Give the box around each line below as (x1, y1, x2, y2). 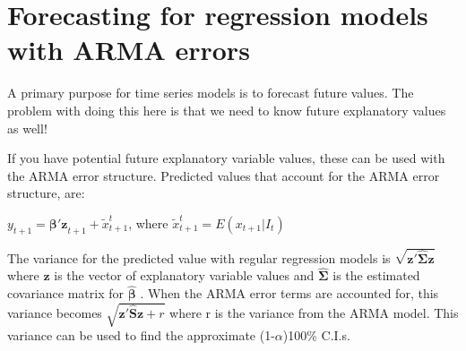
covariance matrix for (7, 284, 125, 303)
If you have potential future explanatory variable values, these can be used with (7, 149, 445, 167)
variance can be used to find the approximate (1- (7, 326, 275, 345)
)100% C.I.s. (282, 326, 350, 345)
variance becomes (7, 303, 102, 321)
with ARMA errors (7, 31, 250, 68)
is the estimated (332, 266, 420, 285)
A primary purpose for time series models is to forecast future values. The (7, 83, 414, 102)
